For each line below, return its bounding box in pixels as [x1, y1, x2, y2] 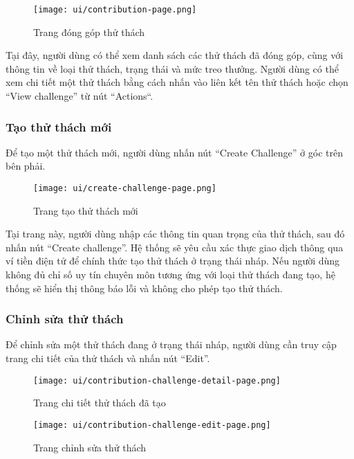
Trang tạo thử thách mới [33, 203, 138, 217]
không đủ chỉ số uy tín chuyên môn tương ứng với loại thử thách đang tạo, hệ [6, 267, 335, 282]
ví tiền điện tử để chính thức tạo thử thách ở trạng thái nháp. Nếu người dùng [6, 253, 340, 268]
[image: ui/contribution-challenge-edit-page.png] [33, 420, 271, 430]
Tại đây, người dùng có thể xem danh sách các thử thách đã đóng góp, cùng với [6, 48, 344, 62]
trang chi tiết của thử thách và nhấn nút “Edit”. [6, 351, 210, 366]
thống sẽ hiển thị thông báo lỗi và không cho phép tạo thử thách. [6, 280, 283, 295]
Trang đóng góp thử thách [33, 24, 145, 39]
